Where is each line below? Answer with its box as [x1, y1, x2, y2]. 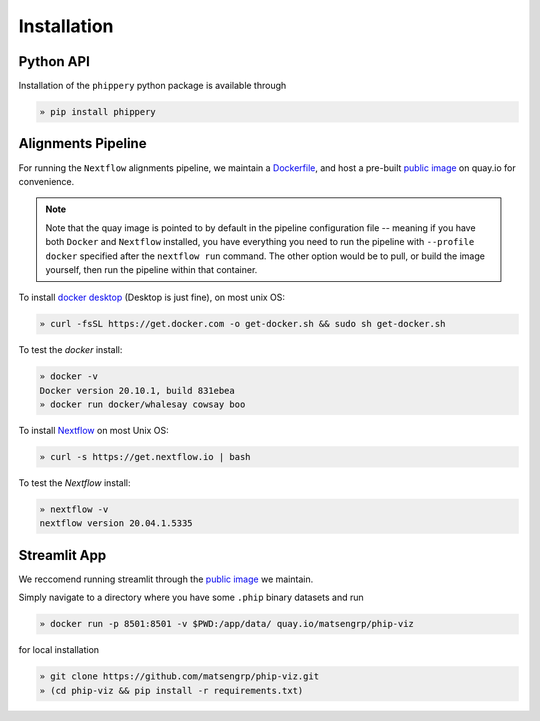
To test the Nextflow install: [18, 476, 131, 489]
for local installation [18, 644, 100, 656]
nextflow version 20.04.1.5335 [39, 518, 194, 529]
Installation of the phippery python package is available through [18, 80, 287, 92]
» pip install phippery [39, 106, 157, 118]
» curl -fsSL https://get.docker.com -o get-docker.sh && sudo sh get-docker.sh [39, 318, 446, 330]
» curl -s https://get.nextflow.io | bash [39, 451, 251, 462]
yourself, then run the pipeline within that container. [45, 263, 258, 275]
